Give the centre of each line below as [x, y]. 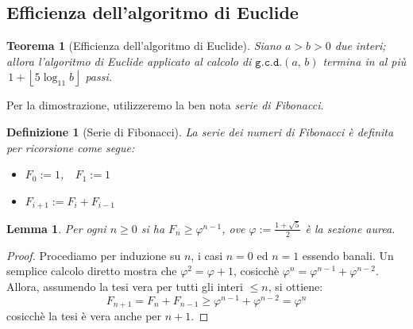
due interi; [360, 46]
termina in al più [365, 61]
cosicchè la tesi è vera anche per [84, 316]
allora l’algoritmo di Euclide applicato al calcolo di [129, 61]
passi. [99, 77]
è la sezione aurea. [350, 228]
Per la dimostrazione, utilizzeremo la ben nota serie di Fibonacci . [165, 105]
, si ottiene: [295, 286]
